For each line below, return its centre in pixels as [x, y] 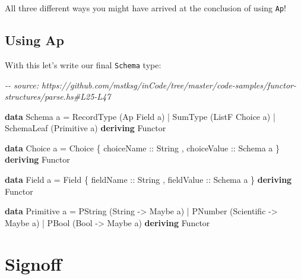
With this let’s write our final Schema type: [83, 64]
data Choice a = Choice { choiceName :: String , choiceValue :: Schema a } [142, 148]
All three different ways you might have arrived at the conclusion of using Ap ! [145, 8]
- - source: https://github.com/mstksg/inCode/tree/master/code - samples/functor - [150, 85]
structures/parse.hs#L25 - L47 [58, 96]
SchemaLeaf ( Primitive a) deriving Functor [85, 128]
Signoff [33, 263]
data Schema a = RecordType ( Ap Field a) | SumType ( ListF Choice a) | [140, 116]
